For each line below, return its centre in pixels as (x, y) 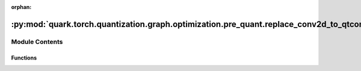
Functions (24, 58)
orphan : (21, 7)
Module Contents (37, 42)
